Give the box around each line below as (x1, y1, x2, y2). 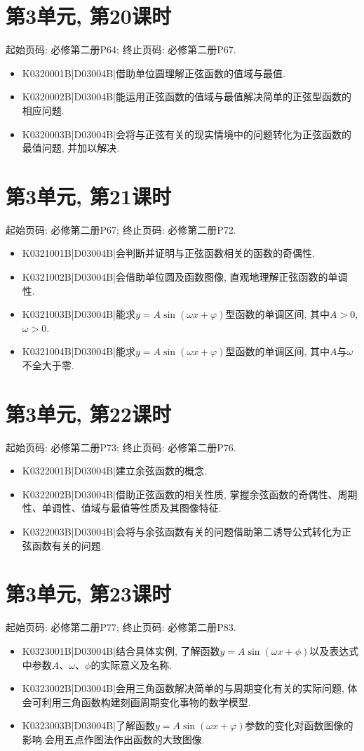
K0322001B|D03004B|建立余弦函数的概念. (22, 463, 207, 478)
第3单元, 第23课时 (6, 579, 171, 608)
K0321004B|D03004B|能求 (22, 344, 135, 359)
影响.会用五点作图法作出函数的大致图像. (22, 731, 205, 746)
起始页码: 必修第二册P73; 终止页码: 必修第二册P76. (6, 439, 236, 454)
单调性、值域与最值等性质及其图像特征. (41, 500, 222, 515)
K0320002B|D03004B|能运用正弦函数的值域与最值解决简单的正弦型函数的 (22, 89, 351, 104)
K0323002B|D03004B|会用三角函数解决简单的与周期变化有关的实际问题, (22, 681, 344, 696)
